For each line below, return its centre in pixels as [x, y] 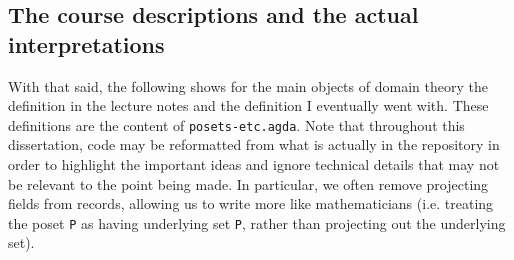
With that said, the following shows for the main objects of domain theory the [248, 85]
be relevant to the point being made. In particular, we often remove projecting [248, 183]
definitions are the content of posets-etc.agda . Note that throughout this [236, 124]
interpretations [86, 43]
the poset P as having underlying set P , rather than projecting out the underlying [257, 222]
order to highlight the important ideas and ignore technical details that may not [254, 164]
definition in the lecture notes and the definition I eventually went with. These [248, 105]
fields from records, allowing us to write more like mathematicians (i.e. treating [251, 203]
